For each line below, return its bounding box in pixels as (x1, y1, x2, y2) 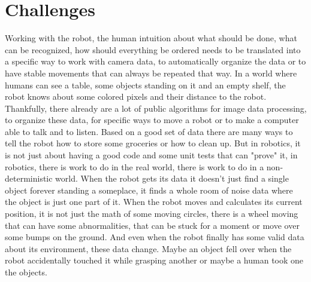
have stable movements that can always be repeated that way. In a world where (5, 66, 297, 79)
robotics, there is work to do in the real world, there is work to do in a (5, 160, 264, 173)
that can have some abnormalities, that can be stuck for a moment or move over (5, 219, 300, 231)
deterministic (5, 172, 53, 185)
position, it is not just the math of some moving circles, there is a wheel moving (5, 207, 298, 220)
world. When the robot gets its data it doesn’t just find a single (55, 172, 289, 185)
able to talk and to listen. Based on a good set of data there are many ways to (5, 125, 293, 137)
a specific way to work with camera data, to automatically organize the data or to (5, 55, 306, 68)
